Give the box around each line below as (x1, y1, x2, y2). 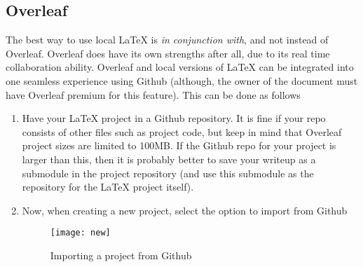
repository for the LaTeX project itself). (22, 179, 194, 194)
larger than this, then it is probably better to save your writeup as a (22, 151, 316, 166)
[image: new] (50, 228, 111, 238)
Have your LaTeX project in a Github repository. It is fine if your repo (22, 111, 326, 125)
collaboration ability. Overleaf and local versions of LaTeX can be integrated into (6, 60, 354, 74)
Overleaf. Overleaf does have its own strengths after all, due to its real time (6, 46, 330, 60)
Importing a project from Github (50, 247, 192, 262)
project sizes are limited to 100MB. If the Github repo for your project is (22, 138, 336, 153)
